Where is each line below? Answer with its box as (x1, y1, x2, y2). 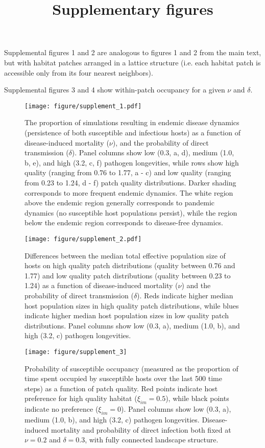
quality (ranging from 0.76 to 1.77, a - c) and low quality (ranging (25, 167, 231, 178)
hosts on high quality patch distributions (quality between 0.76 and (25, 260, 235, 271)
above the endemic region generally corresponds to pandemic (25, 197, 215, 208)
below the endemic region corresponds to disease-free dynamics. (25, 217, 224, 228)
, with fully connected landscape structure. (85, 434, 219, 445)
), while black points (165, 393, 229, 404)
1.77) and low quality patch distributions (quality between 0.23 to (25, 270, 231, 280)
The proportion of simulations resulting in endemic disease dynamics (25, 117, 239, 128)
